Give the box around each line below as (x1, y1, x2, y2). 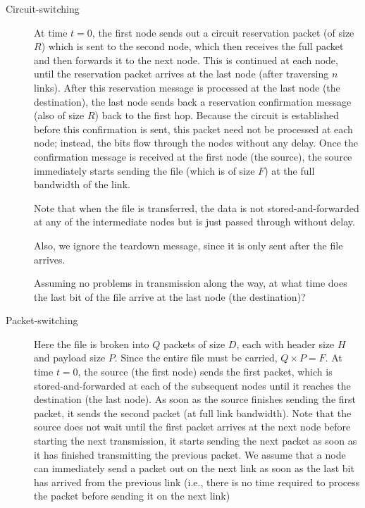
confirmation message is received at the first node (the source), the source (34, 149, 352, 163)
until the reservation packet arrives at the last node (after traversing (34, 66, 329, 81)
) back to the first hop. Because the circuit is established (94, 108, 339, 123)
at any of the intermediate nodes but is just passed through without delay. (34, 214, 355, 229)
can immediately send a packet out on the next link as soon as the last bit (34, 461, 354, 476)
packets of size (163, 336, 225, 351)
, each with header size (236, 336, 335, 351)
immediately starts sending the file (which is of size (34, 163, 255, 178)
